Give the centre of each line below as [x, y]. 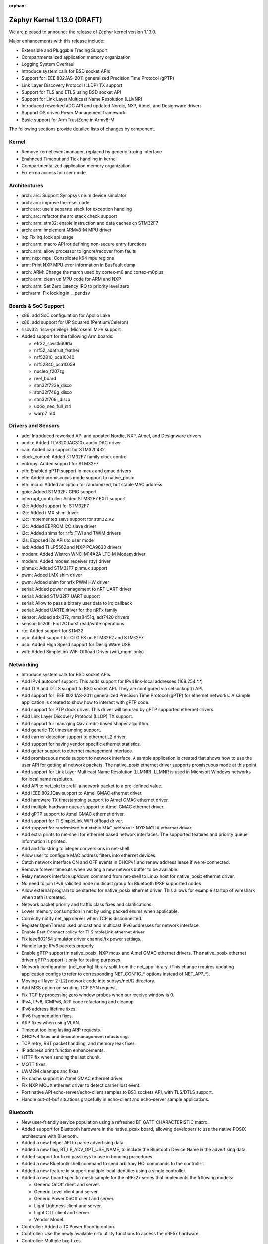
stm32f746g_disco [53, 392]
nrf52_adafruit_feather [57, 350]
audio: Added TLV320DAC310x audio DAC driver [71, 443]
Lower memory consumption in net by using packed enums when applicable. [100, 911]
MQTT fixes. [34, 1064]
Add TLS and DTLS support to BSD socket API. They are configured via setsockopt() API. [112, 688]
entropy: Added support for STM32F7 [60, 464]
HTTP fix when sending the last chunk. [61, 1057]
